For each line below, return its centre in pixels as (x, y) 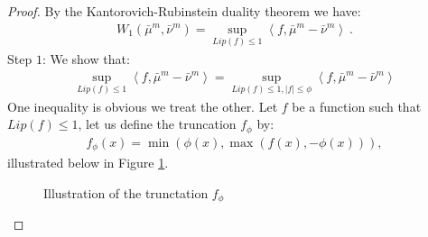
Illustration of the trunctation (126, 192)
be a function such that (357, 106)
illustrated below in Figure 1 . (88, 163)
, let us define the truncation (157, 124)
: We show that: (86, 58)
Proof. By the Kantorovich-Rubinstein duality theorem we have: (184, 11)
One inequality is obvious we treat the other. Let (143, 106)
